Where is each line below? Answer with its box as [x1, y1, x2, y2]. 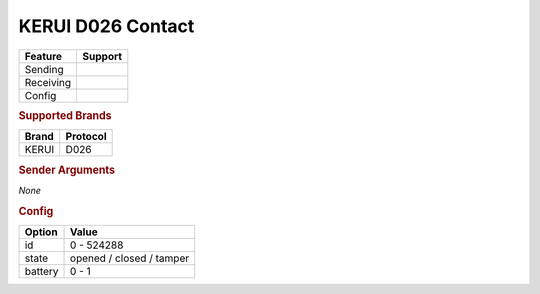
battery [24, 264, 59, 278]
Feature [24, 49, 63, 63]
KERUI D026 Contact [18, 15, 195, 37]
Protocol [65, 130, 107, 144]
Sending [24, 62, 64, 76]
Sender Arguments [18, 163, 115, 177]
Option [24, 225, 59, 239]
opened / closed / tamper [70, 251, 190, 265]
